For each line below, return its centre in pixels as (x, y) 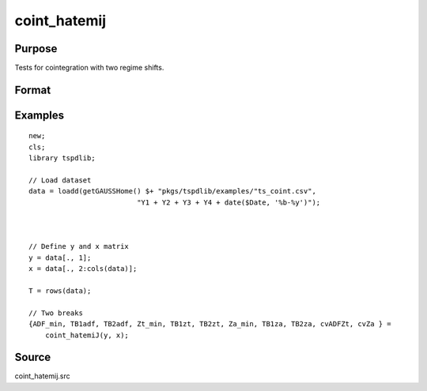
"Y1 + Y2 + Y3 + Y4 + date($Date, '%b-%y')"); (229, 202)
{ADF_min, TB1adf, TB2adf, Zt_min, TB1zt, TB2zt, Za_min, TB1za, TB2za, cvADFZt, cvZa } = (210, 324)
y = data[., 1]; (60, 258)
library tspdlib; (62, 158)
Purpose (36, 49)
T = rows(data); (60, 291)
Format (33, 90)
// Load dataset (60, 180)
